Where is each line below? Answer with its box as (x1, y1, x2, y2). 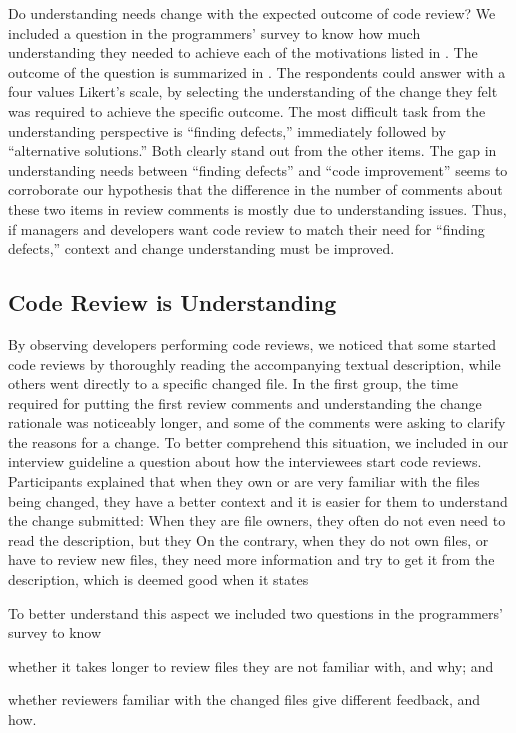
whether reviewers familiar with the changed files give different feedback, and (8, 689, 481, 710)
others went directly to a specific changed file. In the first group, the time (8, 373, 458, 394)
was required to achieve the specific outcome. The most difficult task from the (8, 100, 486, 121)
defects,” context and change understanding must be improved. (8, 238, 395, 259)
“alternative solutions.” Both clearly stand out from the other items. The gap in (8, 140, 497, 161)
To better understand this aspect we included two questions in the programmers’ (8, 602, 503, 623)
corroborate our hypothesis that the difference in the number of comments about (8, 179, 503, 200)
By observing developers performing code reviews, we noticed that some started (8, 333, 497, 354)
